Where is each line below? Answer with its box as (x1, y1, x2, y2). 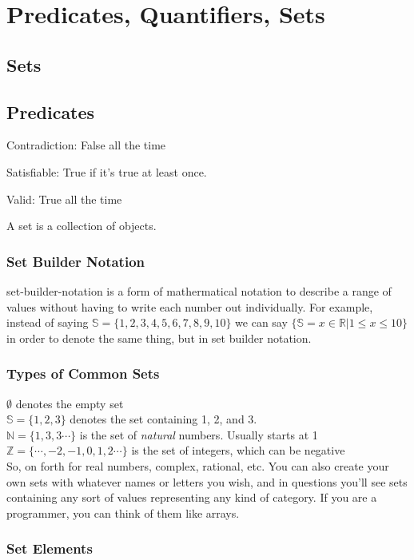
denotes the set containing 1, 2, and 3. (70, 411, 257, 427)
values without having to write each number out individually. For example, (6, 298, 373, 315)
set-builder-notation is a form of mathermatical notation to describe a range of (6, 282, 392, 299)
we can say (235, 314, 288, 331)
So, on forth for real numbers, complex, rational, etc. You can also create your (6, 457, 389, 474)
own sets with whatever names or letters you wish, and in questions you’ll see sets (6, 473, 408, 490)
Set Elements (6, 538, 93, 558)
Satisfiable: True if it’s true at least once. (6, 163, 207, 180)
